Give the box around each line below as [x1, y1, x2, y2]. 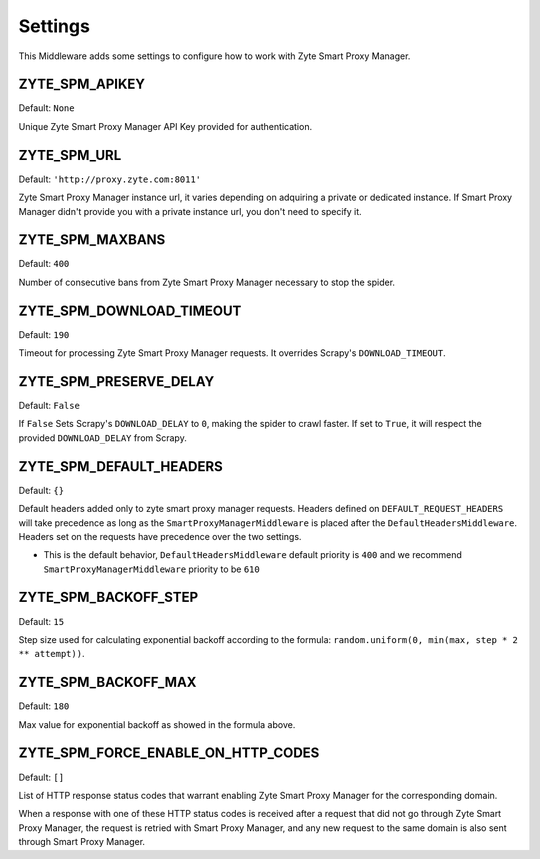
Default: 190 [18, 328, 70, 340]
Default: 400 [18, 258, 70, 270]
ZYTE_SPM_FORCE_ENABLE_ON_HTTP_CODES [18, 745, 320, 762]
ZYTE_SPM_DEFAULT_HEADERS [18, 458, 224, 475]
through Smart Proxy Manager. [18, 836, 145, 848]
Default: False [18, 400, 80, 412]
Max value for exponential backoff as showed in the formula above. [18, 718, 296, 730]
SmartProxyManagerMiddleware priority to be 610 [43, 563, 260, 575]
